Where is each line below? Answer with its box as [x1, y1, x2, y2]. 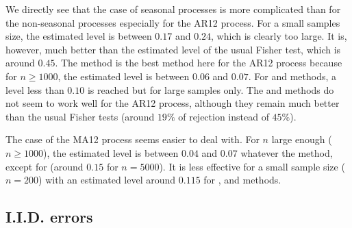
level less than [5, 82, 64, 97]
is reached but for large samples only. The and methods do [87, 82, 334, 97]
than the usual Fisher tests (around [5, 109, 155, 123]
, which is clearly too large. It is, [211, 29, 347, 43]
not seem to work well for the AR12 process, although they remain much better [5, 96, 340, 110]
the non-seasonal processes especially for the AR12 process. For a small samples [5, 15, 340, 29]
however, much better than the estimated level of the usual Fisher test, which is [5, 42, 341, 56]
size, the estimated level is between [5, 29, 152, 43]
